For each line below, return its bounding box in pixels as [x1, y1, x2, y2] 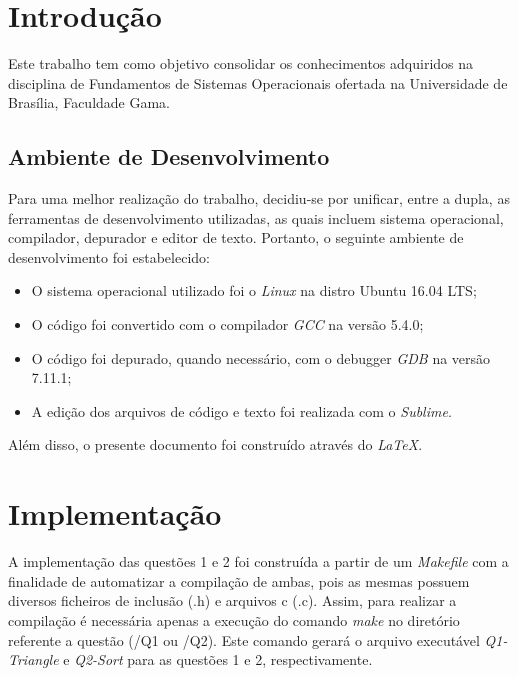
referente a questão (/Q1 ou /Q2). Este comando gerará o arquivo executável [8, 629, 480, 650]
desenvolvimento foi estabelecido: [8, 246, 210, 267]
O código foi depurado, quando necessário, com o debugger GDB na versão [31, 347, 491, 368]
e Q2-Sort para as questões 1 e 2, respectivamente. [63, 649, 373, 670]
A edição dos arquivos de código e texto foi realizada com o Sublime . [31, 400, 452, 421]
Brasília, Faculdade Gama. [8, 92, 171, 113]
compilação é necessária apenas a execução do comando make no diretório [8, 609, 460, 630]
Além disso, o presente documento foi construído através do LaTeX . [8, 434, 423, 455]
